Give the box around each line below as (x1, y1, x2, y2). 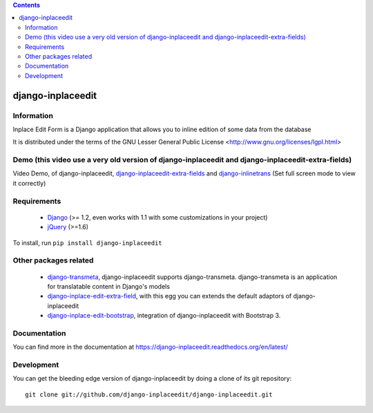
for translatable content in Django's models (47, 282, 171, 290)
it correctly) (12, 179, 46, 187)
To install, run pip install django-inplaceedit (12, 238, 162, 247)
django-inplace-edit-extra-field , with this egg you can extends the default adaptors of (47, 292, 292, 300)
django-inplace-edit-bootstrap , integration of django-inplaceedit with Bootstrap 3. (47, 311, 281, 320)
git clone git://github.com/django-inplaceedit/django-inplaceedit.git (25, 390, 273, 398)
